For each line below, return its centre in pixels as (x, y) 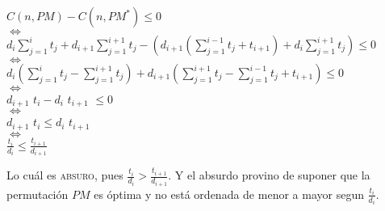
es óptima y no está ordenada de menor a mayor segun (229, 194)
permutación (38, 194)
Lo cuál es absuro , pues (65, 175)
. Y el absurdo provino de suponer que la (269, 175)
